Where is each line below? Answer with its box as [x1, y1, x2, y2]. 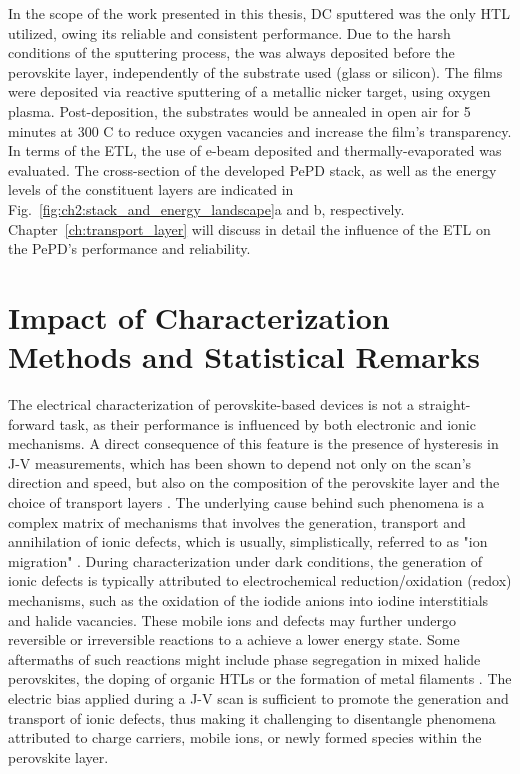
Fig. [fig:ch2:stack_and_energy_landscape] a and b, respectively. [8, 198, 405, 219]
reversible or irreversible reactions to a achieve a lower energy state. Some [8, 629, 460, 650]
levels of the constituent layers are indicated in [8, 179, 294, 200]
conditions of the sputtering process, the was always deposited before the [8, 42, 455, 63]
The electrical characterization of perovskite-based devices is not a [8, 394, 415, 415]
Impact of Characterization [8, 296, 390, 337]
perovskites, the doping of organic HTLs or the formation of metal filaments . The [8, 668, 512, 689]
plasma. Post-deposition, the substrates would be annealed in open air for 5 [8, 100, 471, 121]
